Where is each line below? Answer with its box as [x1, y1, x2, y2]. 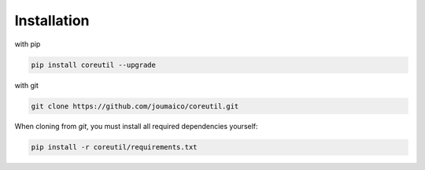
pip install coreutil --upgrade [31, 60, 157, 69]
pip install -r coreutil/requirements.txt [31, 142, 198, 152]
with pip [14, 39, 41, 49]
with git [14, 80, 39, 90]
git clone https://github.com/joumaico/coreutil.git [31, 102, 239, 110]
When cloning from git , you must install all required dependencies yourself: [14, 122, 259, 131]
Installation [14, 12, 90, 29]
